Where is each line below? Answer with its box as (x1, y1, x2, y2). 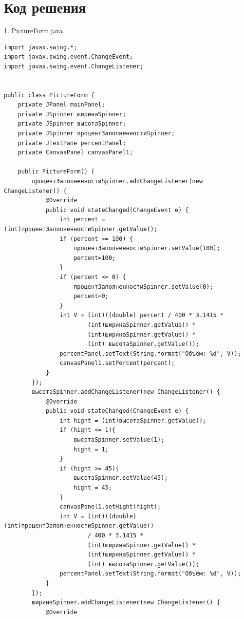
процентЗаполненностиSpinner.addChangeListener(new (32, 178, 203, 185)
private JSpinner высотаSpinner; (18, 120, 126, 128)
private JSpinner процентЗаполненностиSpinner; (18, 130, 175, 137)
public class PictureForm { (4, 91, 95, 99)
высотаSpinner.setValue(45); (74, 474, 168, 482)
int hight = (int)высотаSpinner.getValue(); (59, 417, 206, 424)
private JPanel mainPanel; (18, 101, 105, 108)
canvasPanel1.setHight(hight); (59, 503, 161, 511)
